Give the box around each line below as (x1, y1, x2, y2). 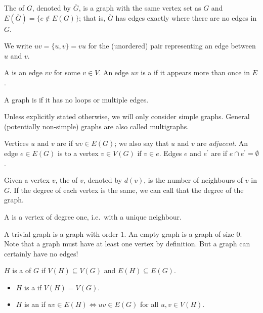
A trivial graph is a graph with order (4, 228, 118, 239)
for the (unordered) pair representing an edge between (88, 40, 256, 51)
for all (140, 299, 159, 309)
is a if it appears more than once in (141, 67, 250, 78)
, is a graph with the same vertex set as (78, 3, 201, 13)
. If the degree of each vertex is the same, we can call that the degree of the (10, 184, 244, 195)
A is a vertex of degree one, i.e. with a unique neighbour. (4, 211, 182, 222)
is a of (12, 265, 31, 276)
